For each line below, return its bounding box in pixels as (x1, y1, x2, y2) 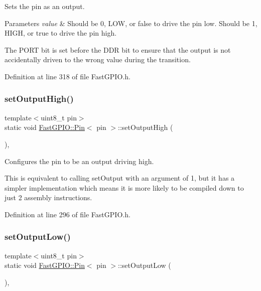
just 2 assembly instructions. (5, 192, 92, 203)
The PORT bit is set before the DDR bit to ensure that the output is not (5, 44, 231, 55)
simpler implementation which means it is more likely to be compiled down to (5, 182, 244, 193)
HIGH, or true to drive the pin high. (5, 28, 117, 38)
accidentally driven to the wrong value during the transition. (5, 54, 191, 65)
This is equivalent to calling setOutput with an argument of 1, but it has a (5, 173, 235, 183)
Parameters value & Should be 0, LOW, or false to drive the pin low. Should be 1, (5, 18, 257, 28)
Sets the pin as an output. (5, 1, 85, 11)
